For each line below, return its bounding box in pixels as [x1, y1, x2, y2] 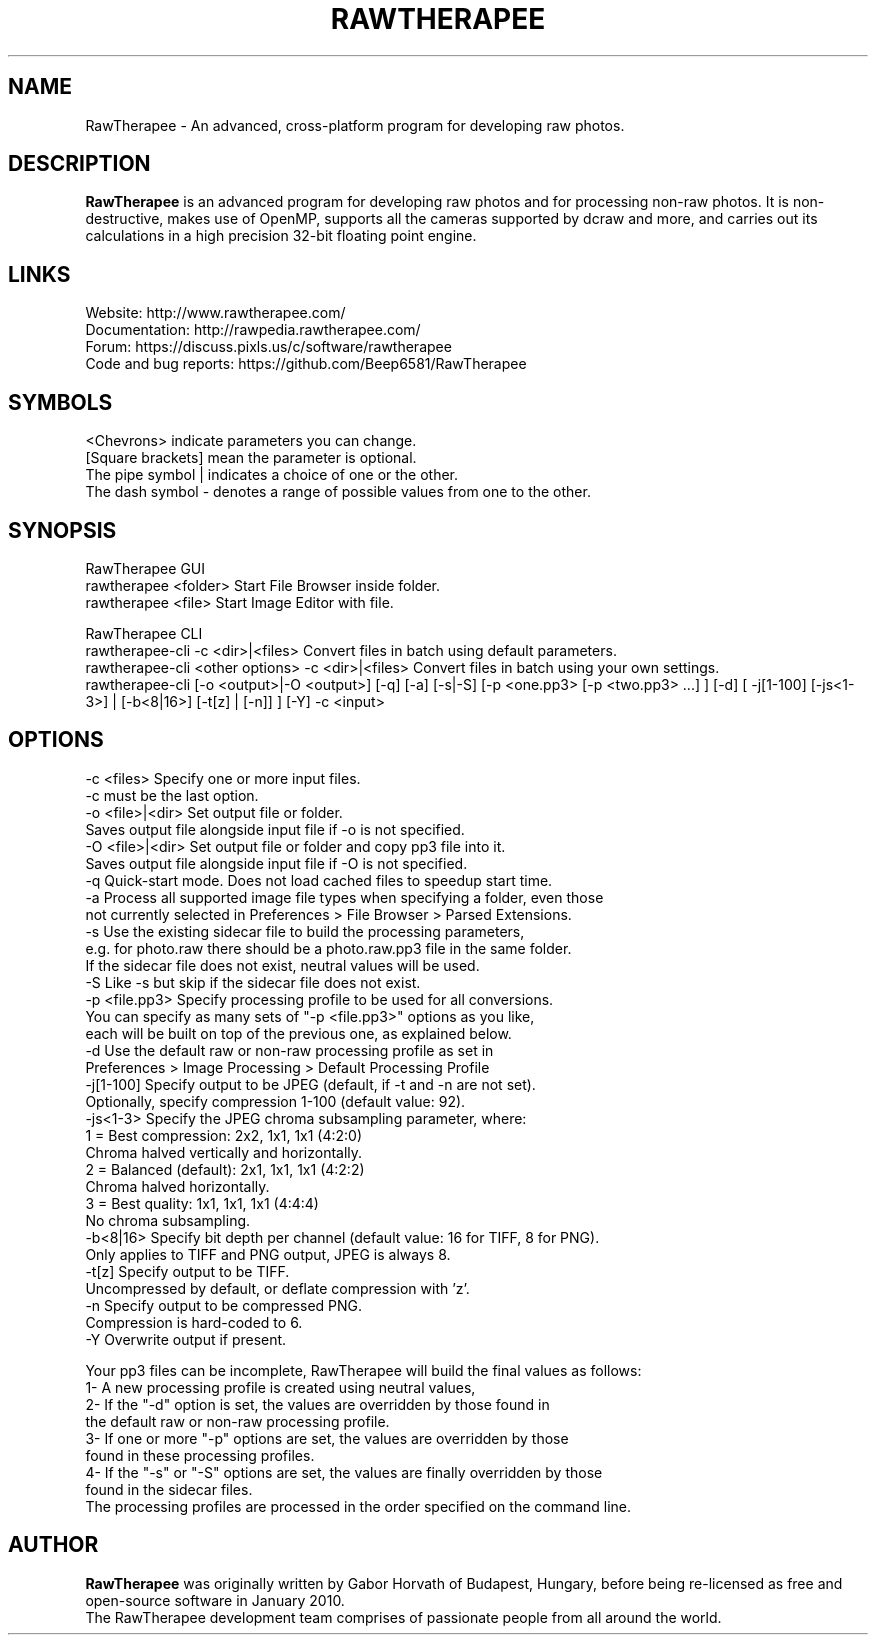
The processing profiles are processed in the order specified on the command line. [85, 1497, 632, 1515]
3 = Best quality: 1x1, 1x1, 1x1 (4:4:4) [85, 1194, 319, 1212]
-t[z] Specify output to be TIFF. [85, 1262, 290, 1280]
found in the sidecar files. [85, 1480, 253, 1498]
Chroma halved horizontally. [85, 1177, 270, 1195]
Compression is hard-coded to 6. [85, 1313, 303, 1331]
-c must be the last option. [85, 786, 259, 804]
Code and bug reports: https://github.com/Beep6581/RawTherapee [85, 355, 527, 373]
